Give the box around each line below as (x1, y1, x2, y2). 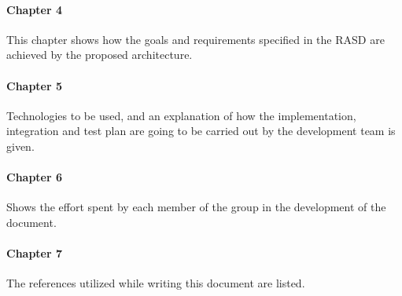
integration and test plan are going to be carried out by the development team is (6, 122, 396, 139)
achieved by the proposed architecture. (6, 46, 193, 63)
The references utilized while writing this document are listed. (6, 275, 305, 291)
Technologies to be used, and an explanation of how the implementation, (6, 107, 356, 123)
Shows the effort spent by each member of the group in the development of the (6, 199, 386, 215)
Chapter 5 (6, 77, 63, 93)
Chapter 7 (6, 245, 63, 261)
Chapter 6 (6, 169, 63, 185)
